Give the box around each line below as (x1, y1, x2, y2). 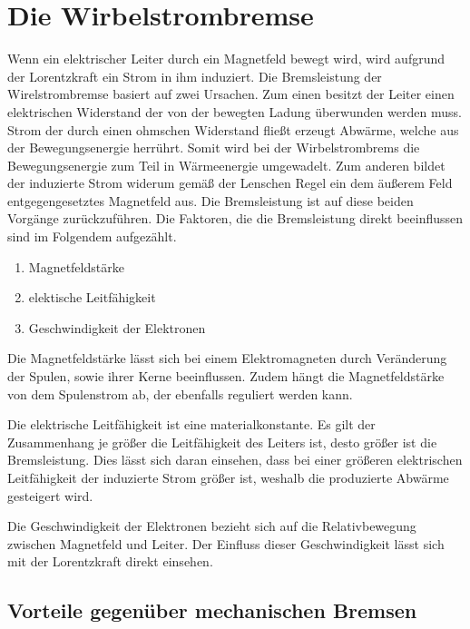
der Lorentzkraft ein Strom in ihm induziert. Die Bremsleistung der (7, 66, 382, 85)
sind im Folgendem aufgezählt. (7, 227, 177, 246)
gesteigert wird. (7, 486, 93, 505)
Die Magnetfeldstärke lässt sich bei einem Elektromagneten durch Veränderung (7, 349, 447, 368)
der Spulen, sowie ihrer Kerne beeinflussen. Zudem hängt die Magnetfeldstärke (7, 367, 445, 386)
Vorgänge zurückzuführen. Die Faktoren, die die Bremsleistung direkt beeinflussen (7, 209, 464, 228)
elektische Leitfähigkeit (28, 288, 156, 307)
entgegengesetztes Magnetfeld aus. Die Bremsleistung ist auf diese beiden (7, 191, 414, 210)
